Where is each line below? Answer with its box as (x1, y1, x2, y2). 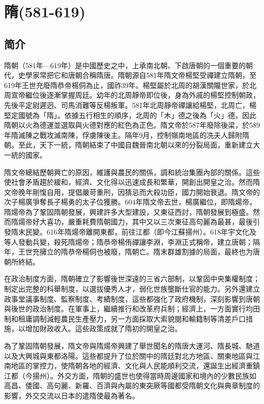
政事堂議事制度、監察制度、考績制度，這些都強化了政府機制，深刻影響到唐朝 (4, 293, 260, 304)
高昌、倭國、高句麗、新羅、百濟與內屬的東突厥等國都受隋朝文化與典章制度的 (4, 380, 260, 391)
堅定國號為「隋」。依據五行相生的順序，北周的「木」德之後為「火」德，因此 (4, 109, 256, 120)
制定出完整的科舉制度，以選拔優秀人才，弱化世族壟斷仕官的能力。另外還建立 (4, 283, 260, 294)
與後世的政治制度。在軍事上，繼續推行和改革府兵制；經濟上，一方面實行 (4, 303, 246, 314)
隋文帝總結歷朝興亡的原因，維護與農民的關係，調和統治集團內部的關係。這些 (4, 166, 260, 177)
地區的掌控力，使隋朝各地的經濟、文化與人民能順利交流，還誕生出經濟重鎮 (11, 360, 260, 371)
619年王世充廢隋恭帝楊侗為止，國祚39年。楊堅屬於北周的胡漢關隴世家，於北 (4, 79, 256, 90)
